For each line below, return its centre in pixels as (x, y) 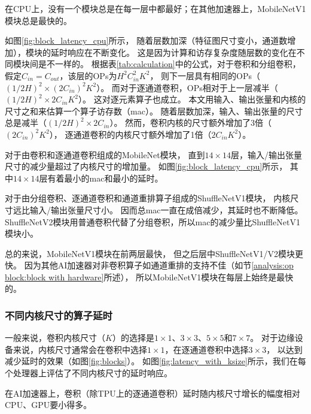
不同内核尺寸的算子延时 (59, 315)
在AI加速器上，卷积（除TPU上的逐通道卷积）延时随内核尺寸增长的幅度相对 (153, 393)
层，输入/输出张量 (267, 154)
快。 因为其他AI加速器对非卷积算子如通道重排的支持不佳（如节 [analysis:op (149, 265)
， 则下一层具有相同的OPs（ (205, 75)
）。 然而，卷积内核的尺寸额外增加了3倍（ (191, 123)
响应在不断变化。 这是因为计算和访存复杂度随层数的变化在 (182, 52)
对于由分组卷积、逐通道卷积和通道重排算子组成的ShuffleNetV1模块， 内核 (148, 198)
